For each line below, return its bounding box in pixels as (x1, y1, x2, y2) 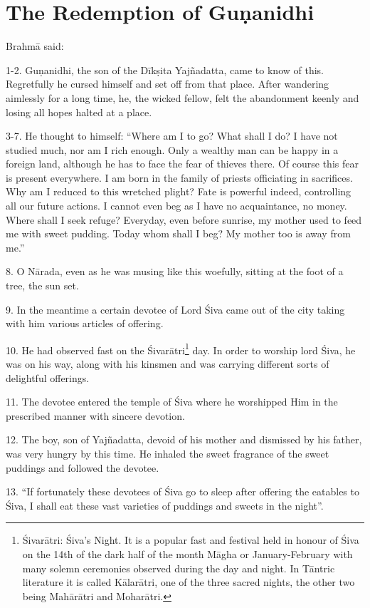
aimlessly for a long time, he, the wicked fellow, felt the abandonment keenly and (6, 90, 359, 105)
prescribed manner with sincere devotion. (6, 408, 185, 423)
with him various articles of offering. (6, 316, 164, 331)
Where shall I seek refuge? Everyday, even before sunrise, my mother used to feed (6, 212, 362, 227)
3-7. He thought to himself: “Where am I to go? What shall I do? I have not (6, 128, 338, 143)
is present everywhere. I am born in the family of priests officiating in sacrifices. (6, 170, 353, 185)
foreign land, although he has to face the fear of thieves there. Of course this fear (6, 156, 359, 171)
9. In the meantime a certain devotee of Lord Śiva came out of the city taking (6, 302, 345, 316)
